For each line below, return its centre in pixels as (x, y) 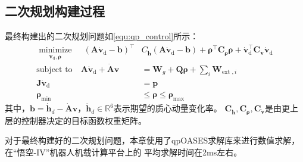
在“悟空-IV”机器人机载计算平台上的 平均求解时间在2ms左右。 (124, 152)
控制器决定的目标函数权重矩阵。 (84, 120)
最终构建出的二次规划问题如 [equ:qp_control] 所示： (102, 36)
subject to (54, 69)
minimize (55, 50)
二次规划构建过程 (55, 11)
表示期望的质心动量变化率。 (168, 108)
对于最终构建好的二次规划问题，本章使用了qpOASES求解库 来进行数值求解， (152, 140)
